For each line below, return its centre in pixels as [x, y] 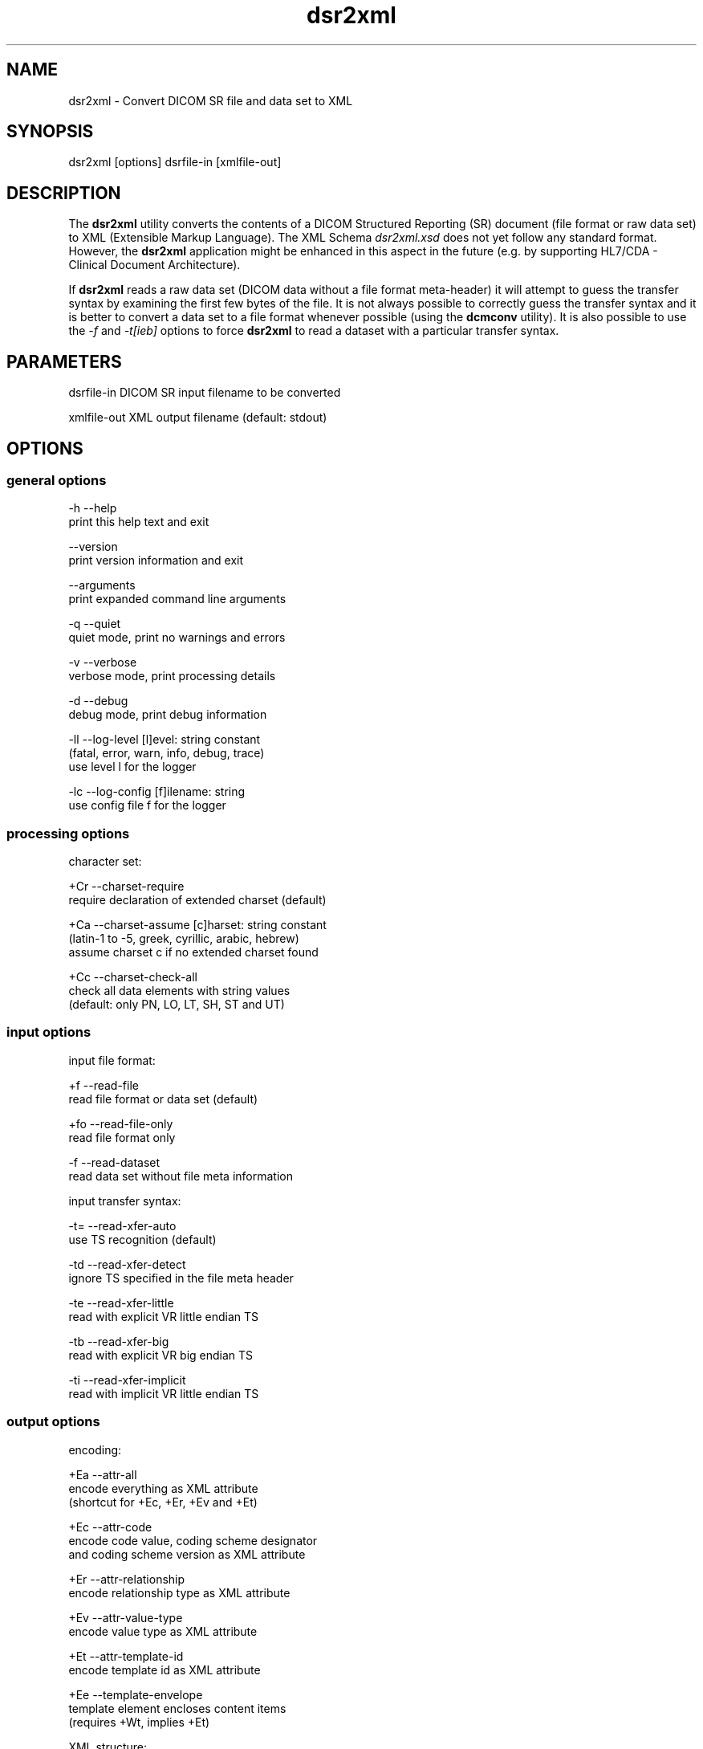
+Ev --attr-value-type [126, 1617]
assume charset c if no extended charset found [193, 952]
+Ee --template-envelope [136, 1694]
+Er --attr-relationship [127, 1579]
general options [57, 480]
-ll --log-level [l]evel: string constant [165, 740]
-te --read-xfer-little [121, 1303]
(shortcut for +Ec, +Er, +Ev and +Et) [163, 1502]
